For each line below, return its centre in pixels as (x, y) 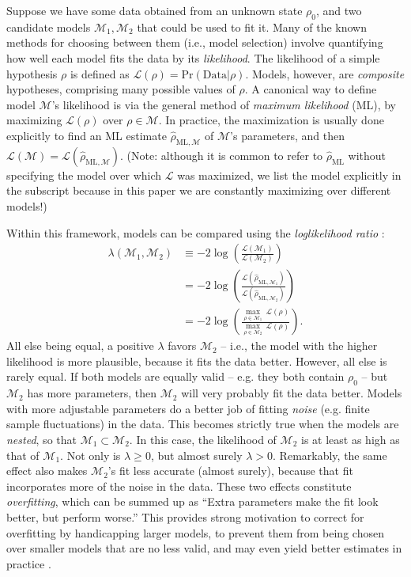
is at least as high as (351, 439)
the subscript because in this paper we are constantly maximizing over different (199, 190)
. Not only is (90, 455)
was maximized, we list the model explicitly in (289, 175)
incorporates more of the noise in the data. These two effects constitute (179, 486)
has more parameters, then (92, 393)
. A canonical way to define (311, 89)
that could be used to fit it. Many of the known (252, 27)
